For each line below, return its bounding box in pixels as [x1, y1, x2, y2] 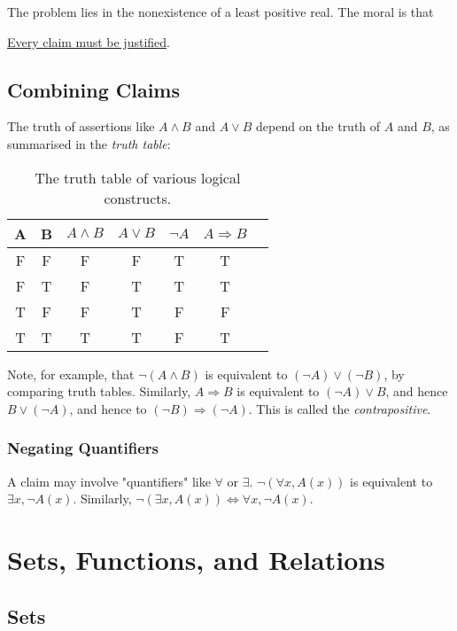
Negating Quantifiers [7, 437, 159, 459]
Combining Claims [7, 75, 180, 103]
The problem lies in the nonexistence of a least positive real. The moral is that [7, 3, 434, 20]
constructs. [104, 187, 172, 208]
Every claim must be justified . [7, 32, 170, 51]
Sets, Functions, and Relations [7, 541, 385, 577]
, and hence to [69, 399, 147, 417]
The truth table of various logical [35, 167, 241, 188]
